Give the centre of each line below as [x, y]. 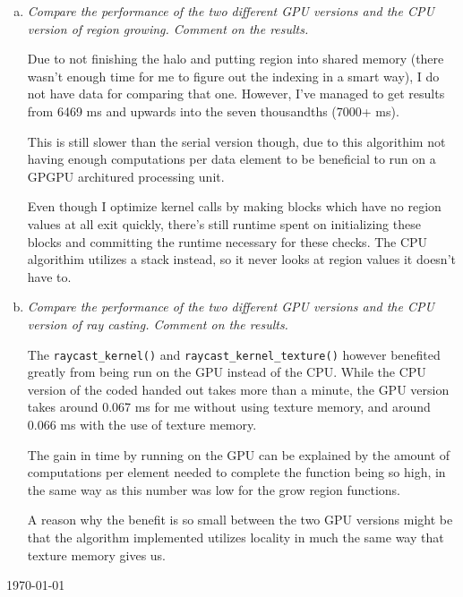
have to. [49, 276]
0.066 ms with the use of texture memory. [142, 424]
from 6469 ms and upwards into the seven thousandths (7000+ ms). [213, 111]
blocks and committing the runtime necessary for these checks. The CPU [227, 241]
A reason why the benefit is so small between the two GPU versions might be [240, 520]
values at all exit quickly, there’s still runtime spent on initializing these [224, 223]
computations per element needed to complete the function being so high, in [236, 472]
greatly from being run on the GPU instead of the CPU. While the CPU [227, 372]
